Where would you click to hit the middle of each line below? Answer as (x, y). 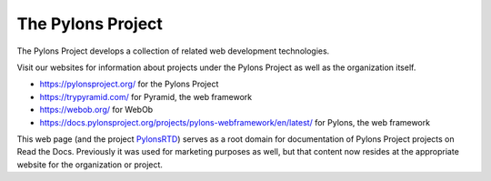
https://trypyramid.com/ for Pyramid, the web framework (146, 96)
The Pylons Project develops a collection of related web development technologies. (173, 51)
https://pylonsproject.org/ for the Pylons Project (129, 84)
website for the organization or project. (90, 165)
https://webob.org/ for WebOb (96, 110)
